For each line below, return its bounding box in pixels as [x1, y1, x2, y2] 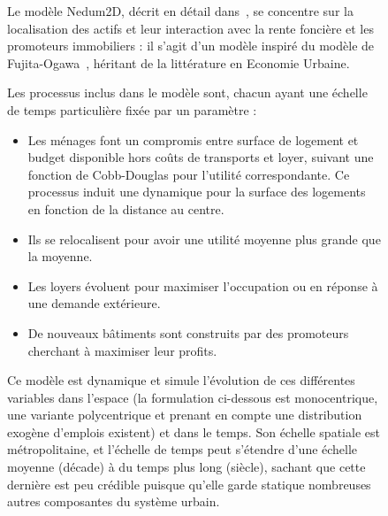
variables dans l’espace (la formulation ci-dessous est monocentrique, [7, 388, 378, 406]
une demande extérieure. [27, 294, 161, 312]
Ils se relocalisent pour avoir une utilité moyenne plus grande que [27, 229, 381, 248]
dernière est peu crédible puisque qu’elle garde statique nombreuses [7, 474, 371, 493]
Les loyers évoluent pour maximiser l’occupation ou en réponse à [27, 276, 378, 295]
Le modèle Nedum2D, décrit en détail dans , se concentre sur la [7, 2, 354, 19]
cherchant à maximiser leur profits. [27, 341, 217, 359]
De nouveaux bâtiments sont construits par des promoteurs [27, 323, 349, 342]
